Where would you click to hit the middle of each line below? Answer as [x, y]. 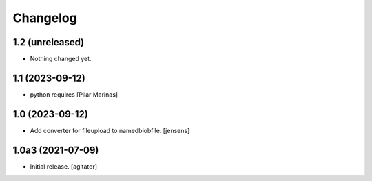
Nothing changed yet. [61, 59]
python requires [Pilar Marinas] [74, 94]
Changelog [45, 18]
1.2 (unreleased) [49, 42]
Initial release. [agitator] [64, 166]
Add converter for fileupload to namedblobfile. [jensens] [110, 130]
